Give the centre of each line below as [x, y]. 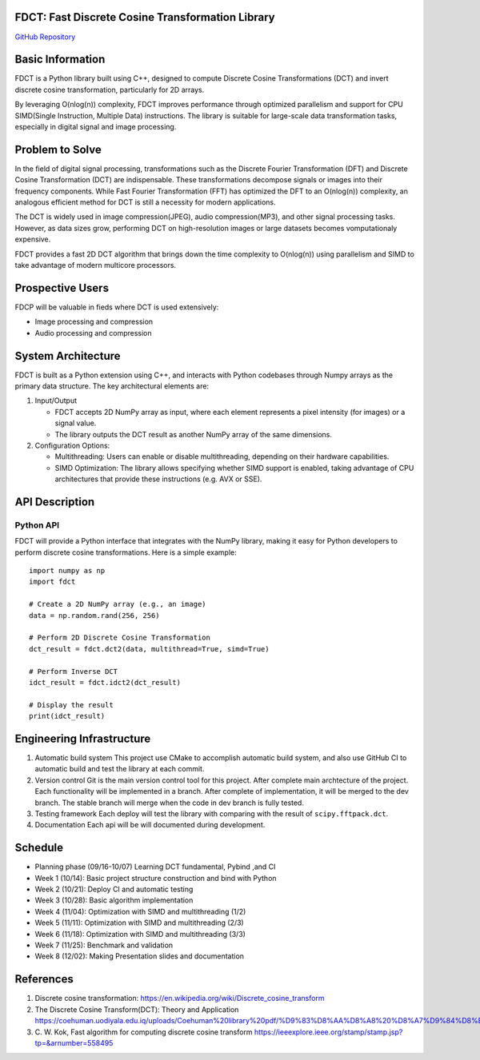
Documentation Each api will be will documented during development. [150, 825]
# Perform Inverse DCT [74, 671]
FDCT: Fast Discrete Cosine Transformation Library [145, 17]
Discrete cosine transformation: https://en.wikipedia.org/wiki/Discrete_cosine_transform [180, 998]
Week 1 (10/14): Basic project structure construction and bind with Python [156, 878]
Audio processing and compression [93, 333]
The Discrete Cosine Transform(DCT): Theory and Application [137, 1009]
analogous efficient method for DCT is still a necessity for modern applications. [145, 202]
